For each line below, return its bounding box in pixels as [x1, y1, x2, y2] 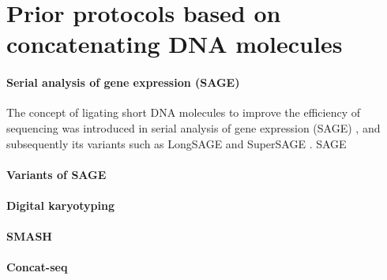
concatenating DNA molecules [6, 28, 343, 60]
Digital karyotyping [6, 196, 115, 213]
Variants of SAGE [6, 166, 107, 182]
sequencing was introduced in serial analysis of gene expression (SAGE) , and [6, 119, 381, 136]
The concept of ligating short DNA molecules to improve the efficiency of [6, 104, 360, 121]
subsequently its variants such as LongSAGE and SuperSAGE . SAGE [6, 135, 347, 151]
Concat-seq [6, 259, 68, 275]
